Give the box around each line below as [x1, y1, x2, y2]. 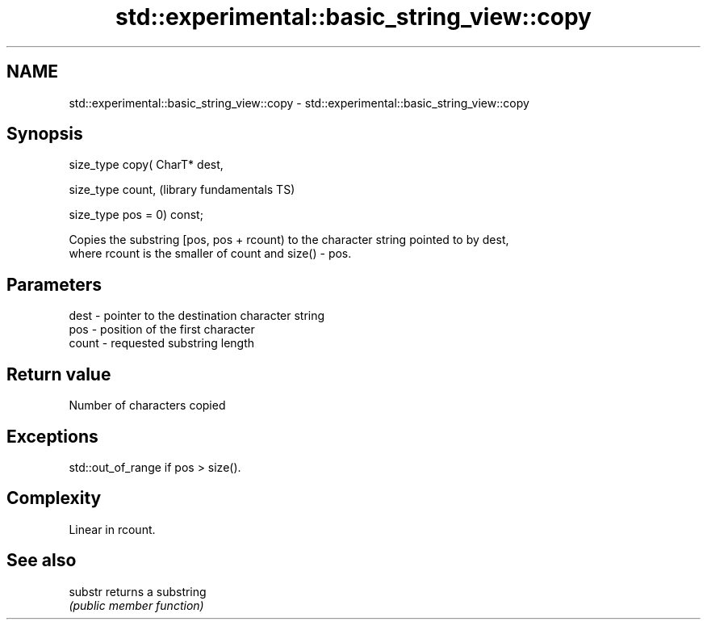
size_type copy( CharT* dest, [69, 158, 224, 172]
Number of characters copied [69, 398, 226, 413]
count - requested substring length [69, 336, 255, 351]
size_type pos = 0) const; [69, 208, 203, 222]
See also [6, 550, 77, 571]
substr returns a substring [69, 584, 207, 599]
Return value [6, 363, 111, 384]
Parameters [6, 274, 102, 295]
